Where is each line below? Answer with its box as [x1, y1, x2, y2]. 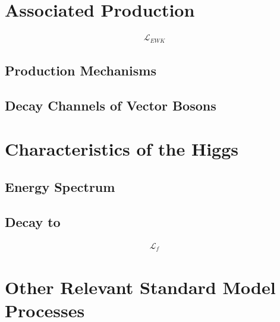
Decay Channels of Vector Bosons [5, 96, 216, 114]
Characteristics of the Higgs [5, 137, 239, 161]
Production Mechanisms [5, 61, 156, 79]
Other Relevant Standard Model [5, 275, 276, 299]
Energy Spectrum [5, 177, 115, 195]
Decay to [5, 212, 61, 231]
